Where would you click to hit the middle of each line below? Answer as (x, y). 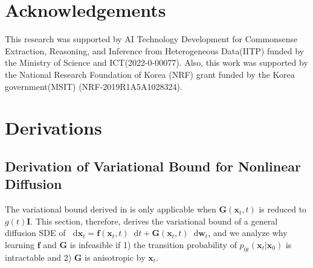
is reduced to (283, 209)
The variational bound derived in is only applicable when (111, 209)
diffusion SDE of (35, 233)
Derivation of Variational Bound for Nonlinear (153, 166)
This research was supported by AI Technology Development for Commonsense (151, 39)
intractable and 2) (38, 257)
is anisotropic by (115, 257)
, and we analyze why (248, 233)
